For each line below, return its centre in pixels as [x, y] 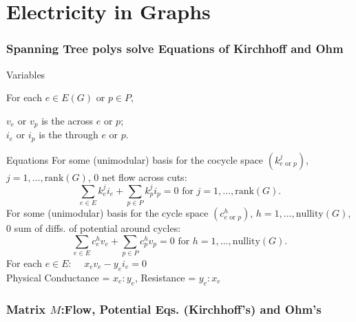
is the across [67, 120]
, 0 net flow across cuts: [137, 176]
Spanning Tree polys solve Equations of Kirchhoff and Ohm [175, 49]
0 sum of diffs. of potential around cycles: [94, 228]
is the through [69, 135]
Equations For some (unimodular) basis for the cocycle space [135, 159]
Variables [26, 74]
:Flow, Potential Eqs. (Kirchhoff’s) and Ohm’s [191, 309]
